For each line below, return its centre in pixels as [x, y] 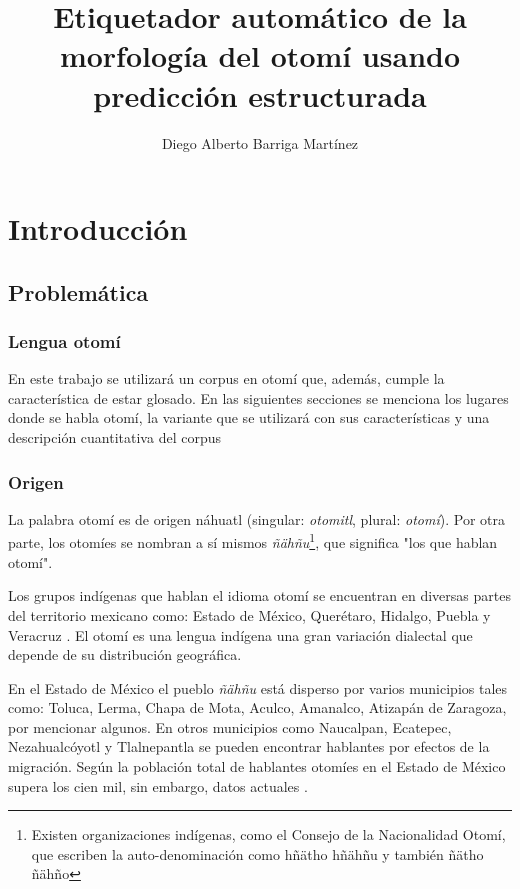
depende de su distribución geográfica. [125, 654]
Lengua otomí [64, 340]
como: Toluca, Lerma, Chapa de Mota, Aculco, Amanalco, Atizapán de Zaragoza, [257, 707]
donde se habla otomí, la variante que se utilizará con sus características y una [249, 417]
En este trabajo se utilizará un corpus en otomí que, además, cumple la [226, 378]
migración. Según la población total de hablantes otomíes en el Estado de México [257, 766]
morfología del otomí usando [260, 55]
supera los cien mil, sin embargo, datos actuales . [158, 785]
